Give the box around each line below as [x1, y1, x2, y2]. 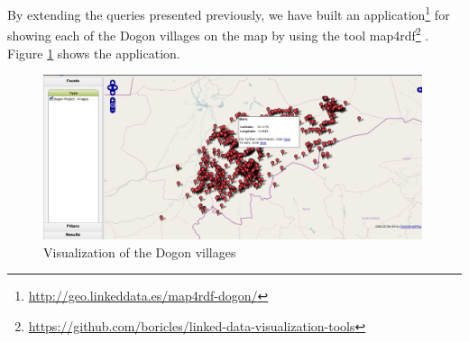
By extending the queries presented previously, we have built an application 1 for [7, 3, 450, 23]
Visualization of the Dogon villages [43, 242, 236, 261]
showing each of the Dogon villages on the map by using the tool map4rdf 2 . [7, 23, 429, 44]
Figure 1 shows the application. [7, 43, 180, 62]
